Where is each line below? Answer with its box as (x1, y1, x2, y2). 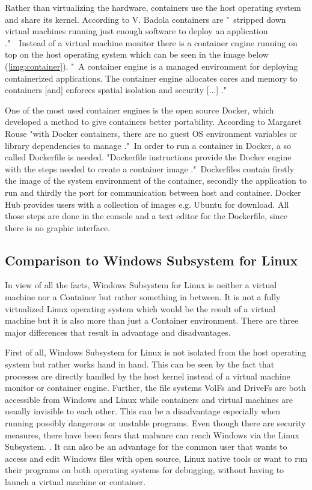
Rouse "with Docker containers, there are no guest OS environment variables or (5, 127, 298, 139)
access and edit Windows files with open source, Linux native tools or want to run (5, 452, 308, 464)
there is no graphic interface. (5, 221, 111, 234)
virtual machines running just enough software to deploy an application (5, 25, 268, 37)
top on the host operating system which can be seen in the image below (5, 48, 269, 61)
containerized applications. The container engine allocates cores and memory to (5, 71, 298, 84)
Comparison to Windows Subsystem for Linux (5, 250, 298, 269)
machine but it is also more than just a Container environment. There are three (5, 314, 299, 327)
